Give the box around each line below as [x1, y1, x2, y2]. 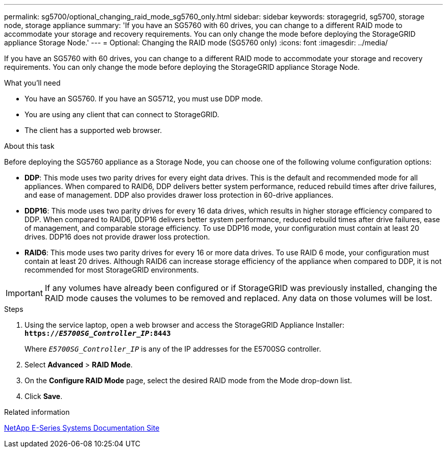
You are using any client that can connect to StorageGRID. [24, 110, 219, 119]
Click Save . [24, 392, 63, 401]
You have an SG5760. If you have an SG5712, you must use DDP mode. [24, 94, 263, 103]
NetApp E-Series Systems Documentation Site [4, 423, 160, 432]
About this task [4, 142, 55, 150]
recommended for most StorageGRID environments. [24, 265, 199, 274]
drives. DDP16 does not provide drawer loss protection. [24, 232, 210, 241]
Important [6, 288, 43, 298]
